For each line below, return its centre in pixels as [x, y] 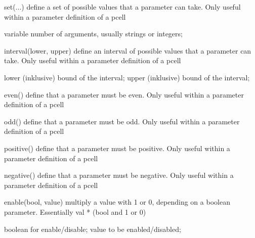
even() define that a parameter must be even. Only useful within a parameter [124, 94]
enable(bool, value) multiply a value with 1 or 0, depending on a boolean [117, 202]
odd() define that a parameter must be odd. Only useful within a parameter [122, 121]
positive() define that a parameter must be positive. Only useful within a [117, 148]
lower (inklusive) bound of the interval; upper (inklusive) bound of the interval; [127, 77]
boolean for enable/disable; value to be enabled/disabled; [93, 229]
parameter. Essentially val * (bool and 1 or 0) [75, 211]
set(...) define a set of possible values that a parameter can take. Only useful [122, 7]
